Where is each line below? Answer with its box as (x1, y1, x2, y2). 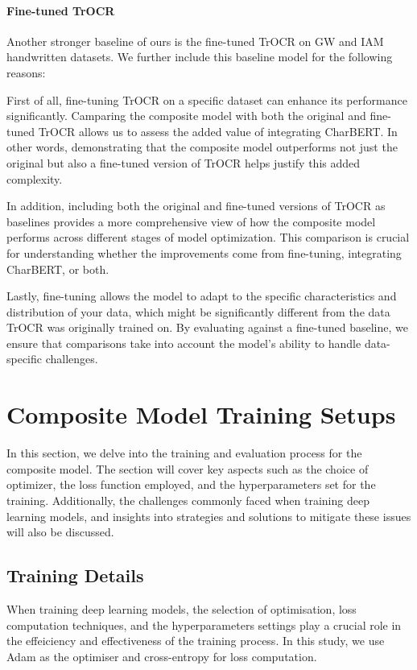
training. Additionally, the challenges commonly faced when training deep (6, 491, 370, 508)
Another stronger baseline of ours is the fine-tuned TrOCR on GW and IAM (6, 32, 384, 49)
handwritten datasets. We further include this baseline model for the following (6, 48, 393, 65)
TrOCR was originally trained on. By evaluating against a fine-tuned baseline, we (6, 319, 408, 336)
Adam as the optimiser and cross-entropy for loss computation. (6, 647, 317, 664)
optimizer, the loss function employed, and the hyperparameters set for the (6, 476, 376, 493)
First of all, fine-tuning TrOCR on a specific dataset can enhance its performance (6, 91, 407, 108)
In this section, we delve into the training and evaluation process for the (6, 445, 362, 461)
